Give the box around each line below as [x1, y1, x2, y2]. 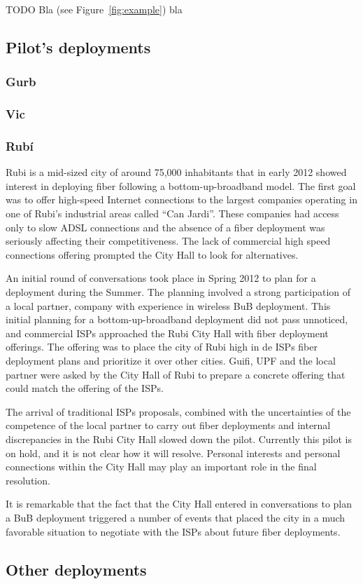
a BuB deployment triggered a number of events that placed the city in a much [6, 510, 346, 524]
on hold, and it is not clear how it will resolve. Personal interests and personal [6, 445, 341, 460]
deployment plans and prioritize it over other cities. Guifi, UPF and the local [6, 353, 336, 367]
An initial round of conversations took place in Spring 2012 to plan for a [6, 271, 316, 285]
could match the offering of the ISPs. [6, 381, 164, 395]
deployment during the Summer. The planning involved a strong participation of [6, 285, 351, 299]
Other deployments [6, 558, 147, 580]
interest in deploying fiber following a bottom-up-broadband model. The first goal [6, 178, 356, 193]
